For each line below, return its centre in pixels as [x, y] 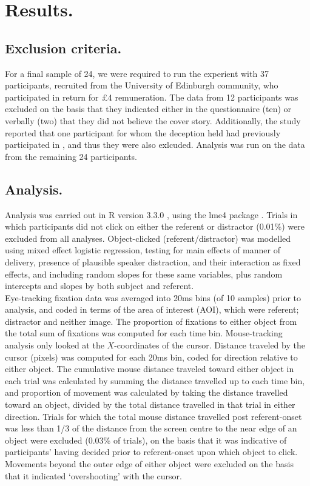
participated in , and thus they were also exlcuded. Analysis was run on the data [155, 145]
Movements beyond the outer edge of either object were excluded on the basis [149, 464]
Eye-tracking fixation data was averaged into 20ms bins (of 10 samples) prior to [153, 297]
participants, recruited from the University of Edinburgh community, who [142, 85]
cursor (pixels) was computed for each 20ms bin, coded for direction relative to [151, 357]
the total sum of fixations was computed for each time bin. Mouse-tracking [144, 333]
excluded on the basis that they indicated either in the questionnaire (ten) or [148, 109]
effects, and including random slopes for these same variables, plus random [144, 274]
